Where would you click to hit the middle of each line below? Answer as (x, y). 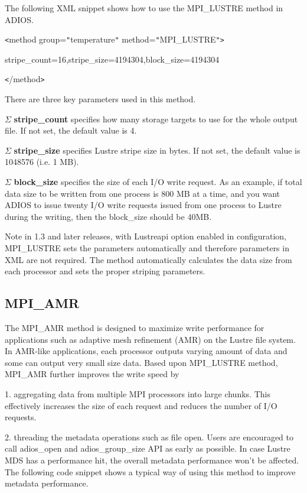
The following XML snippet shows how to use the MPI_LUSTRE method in (144, 8)
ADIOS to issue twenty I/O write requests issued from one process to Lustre (143, 205)
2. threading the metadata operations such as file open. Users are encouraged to (149, 437)
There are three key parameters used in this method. (100, 99)
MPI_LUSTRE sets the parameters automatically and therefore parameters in (147, 248)
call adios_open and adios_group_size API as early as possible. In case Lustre (148, 448)
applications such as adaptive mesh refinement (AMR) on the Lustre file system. (150, 339)
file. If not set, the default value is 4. (71, 130)
